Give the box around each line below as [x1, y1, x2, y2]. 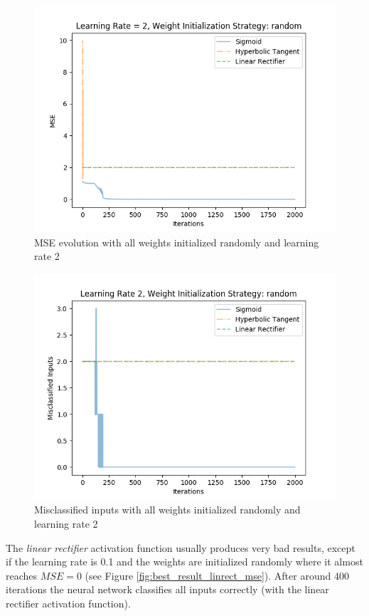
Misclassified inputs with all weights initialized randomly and [34, 502, 301, 517]
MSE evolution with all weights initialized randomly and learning [34, 234, 319, 249]
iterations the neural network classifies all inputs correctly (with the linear [6, 582, 329, 597]
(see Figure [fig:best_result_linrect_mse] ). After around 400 [85, 568, 349, 583]
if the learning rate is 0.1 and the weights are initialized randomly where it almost [6, 554, 363, 569]
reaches [6, 568, 38, 583]
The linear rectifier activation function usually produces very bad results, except [6, 540, 355, 555]
